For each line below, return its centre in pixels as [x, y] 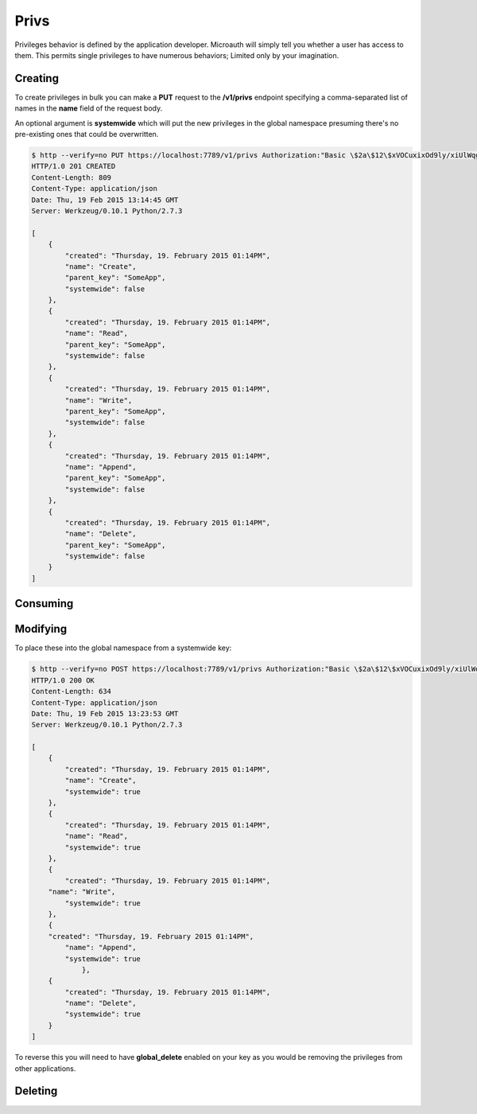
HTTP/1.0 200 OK [63, 680]
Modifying [41, 629]
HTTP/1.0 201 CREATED [74, 166]
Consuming [44, 604]
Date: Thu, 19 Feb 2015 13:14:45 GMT [105, 200]
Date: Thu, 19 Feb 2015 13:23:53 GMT [105, 713]
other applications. [45, 1068]
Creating [37, 78]
